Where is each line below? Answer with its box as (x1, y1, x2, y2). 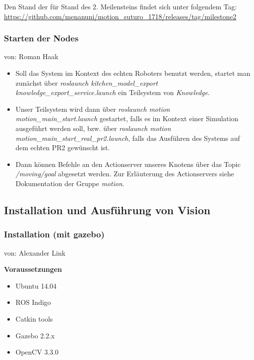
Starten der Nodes (4, 32, 79, 44)
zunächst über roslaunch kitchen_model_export (15, 77, 158, 88)
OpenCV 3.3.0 (15, 347, 58, 357)
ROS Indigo (15, 297, 51, 307)
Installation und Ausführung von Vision (4, 202, 211, 217)
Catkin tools (15, 313, 53, 324)
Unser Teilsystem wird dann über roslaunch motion (15, 103, 170, 114)
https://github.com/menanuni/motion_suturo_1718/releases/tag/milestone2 (4, 11, 236, 21)
